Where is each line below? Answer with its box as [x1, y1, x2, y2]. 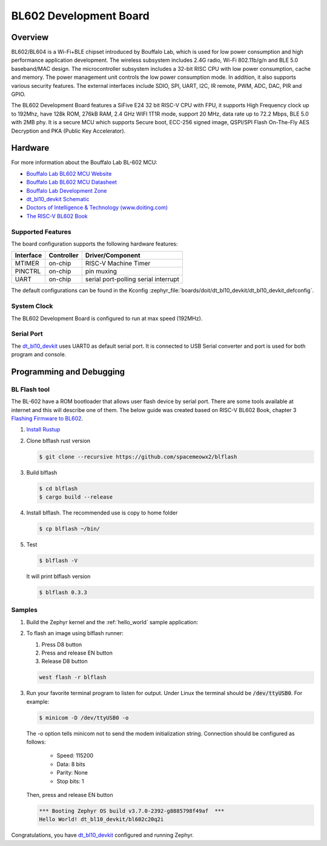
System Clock [11, 302, 53, 310]
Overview [11, 32, 49, 42]
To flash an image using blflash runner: [26, 630, 124, 637]
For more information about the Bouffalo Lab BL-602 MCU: [11, 159, 157, 166]
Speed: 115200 [56, 752, 94, 759]
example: [26, 698, 50, 705]
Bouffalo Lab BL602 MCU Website [26, 170, 112, 177]
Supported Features [11, 227, 72, 236]
